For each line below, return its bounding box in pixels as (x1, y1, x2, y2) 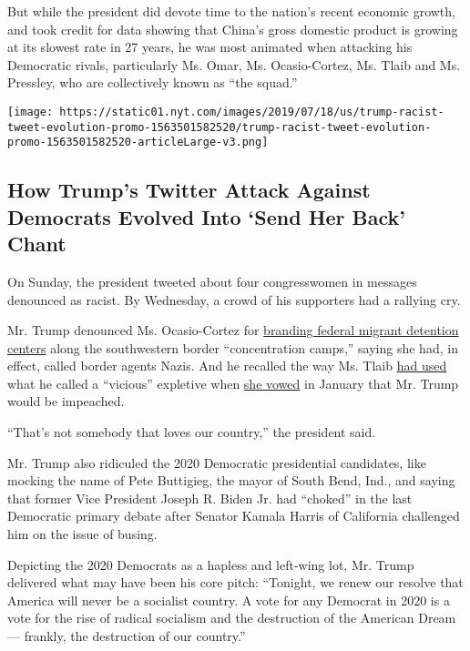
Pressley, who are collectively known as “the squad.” (7, 73, 298, 92)
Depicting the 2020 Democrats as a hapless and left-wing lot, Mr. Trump (7, 554, 414, 574)
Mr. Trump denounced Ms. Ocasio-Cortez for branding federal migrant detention (7, 320, 459, 340)
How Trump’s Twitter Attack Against (7, 176, 371, 204)
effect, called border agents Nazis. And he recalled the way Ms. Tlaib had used (7, 356, 447, 375)
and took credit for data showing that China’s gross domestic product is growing (7, 19, 458, 38)
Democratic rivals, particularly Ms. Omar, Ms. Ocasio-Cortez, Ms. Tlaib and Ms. (7, 55, 461, 74)
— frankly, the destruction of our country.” (7, 626, 246, 646)
